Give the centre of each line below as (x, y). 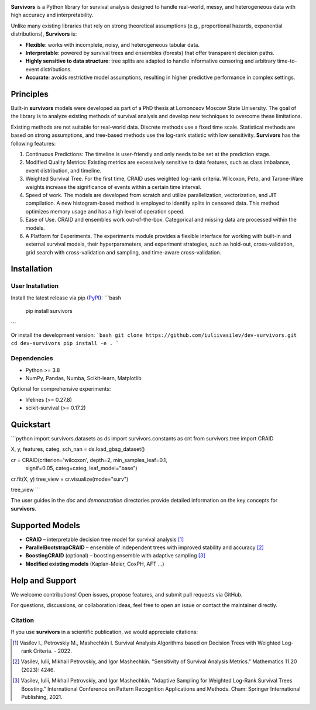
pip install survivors (49, 311)
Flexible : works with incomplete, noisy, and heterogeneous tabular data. (113, 44)
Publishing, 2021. (42, 697)
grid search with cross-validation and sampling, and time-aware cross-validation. (123, 252)
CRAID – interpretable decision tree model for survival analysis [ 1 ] (105, 539)
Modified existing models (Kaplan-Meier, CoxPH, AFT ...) (95, 564)
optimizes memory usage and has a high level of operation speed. (105, 211)
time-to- (287, 61)
